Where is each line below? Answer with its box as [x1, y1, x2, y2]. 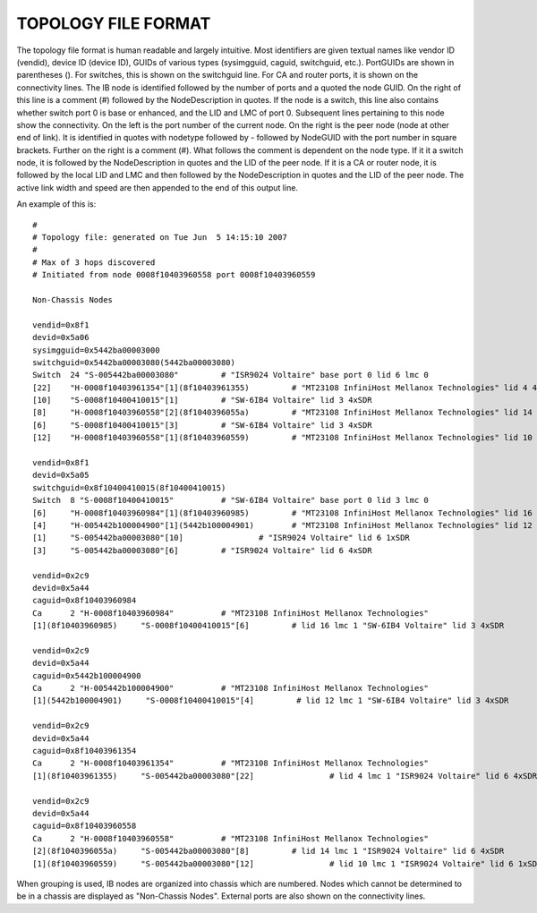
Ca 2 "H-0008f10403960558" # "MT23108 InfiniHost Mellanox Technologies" [32, 833, 430, 843]
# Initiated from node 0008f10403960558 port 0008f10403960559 [32, 269, 316, 280]
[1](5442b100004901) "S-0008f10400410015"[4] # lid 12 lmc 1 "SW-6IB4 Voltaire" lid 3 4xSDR [32, 695, 509, 706]
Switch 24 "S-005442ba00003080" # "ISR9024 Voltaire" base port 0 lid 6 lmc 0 [32, 370, 430, 380]
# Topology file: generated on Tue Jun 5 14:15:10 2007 [32, 233, 288, 243]
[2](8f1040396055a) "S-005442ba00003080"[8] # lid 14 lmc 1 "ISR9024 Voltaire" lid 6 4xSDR [32, 846, 505, 857]
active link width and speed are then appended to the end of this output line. [16, 182, 299, 192]
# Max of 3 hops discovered [32, 257, 156, 268]
